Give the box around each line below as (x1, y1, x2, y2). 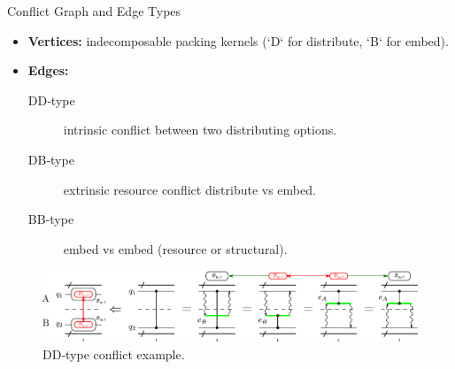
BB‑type (27, 210, 74, 228)
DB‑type (27, 150, 74, 168)
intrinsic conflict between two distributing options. (63, 120, 337, 139)
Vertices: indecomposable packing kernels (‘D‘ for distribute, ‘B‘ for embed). (27, 31, 449, 50)
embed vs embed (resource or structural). (63, 239, 288, 258)
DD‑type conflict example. (42, 344, 185, 363)
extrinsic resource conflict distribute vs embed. (63, 180, 316, 198)
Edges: (27, 61, 69, 80)
